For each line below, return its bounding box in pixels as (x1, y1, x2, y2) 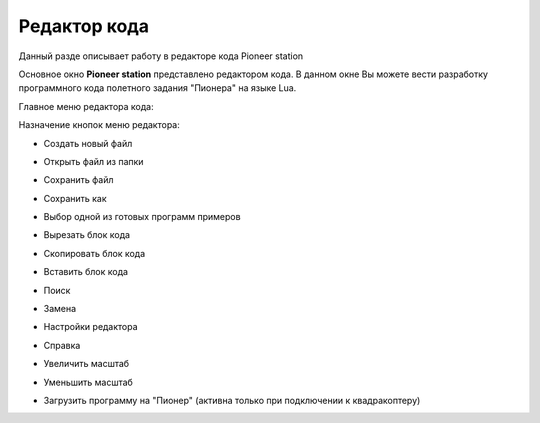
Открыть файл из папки (43, 155, 144, 167)
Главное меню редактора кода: (18, 100, 154, 112)
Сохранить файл (43, 174, 114, 186)
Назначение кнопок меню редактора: (18, 119, 180, 131)
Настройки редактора (43, 321, 139, 333)
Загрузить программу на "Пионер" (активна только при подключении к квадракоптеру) (43, 394, 421, 406)
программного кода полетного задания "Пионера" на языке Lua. (18, 82, 297, 94)
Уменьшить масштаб (43, 376, 134, 388)
